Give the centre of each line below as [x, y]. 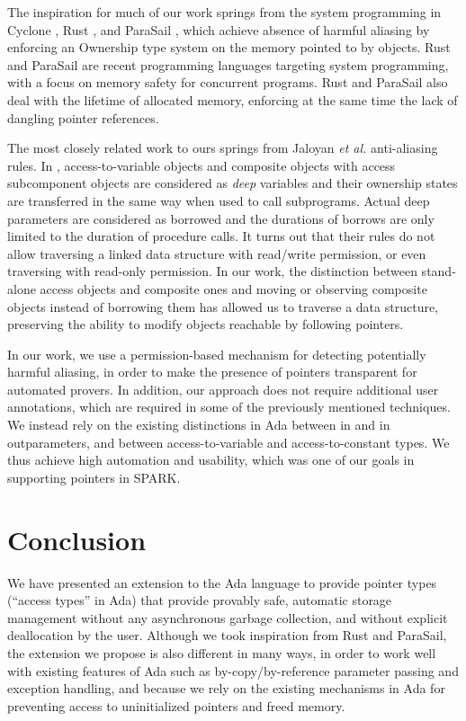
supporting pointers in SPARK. [94, 477]
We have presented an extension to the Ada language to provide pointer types [222, 582]
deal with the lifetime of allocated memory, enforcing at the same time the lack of [233, 99]
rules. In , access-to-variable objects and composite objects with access [202, 165]
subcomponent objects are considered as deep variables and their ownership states [233, 183]
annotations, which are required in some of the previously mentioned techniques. [229, 407]
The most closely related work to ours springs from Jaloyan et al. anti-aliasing [223, 148]
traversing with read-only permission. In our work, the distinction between [212, 271]
